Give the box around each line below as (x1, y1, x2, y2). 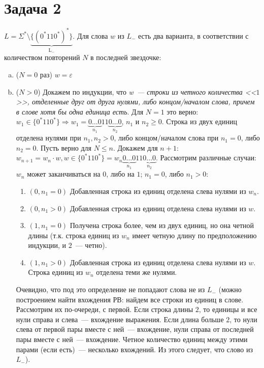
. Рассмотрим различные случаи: (155, 152, 256, 163)
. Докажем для (113, 142, 158, 153)
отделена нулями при (16, 132, 81, 143)
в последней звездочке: (90, 52, 161, 63)
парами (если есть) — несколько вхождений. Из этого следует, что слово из (16, 344, 253, 354)
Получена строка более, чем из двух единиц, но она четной (70, 220, 254, 231)
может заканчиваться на (27, 168, 101, 179)
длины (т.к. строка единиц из (28, 230, 119, 240)
